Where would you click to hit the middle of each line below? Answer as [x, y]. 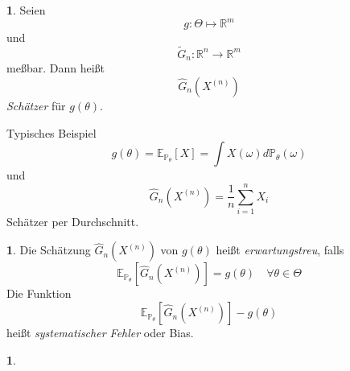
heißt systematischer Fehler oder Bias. [100, 333]
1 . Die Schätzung [49, 250]
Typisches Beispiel [51, 132]
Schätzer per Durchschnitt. [73, 221]
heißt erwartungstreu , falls [280, 250]
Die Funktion [39, 293]
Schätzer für [36, 105]
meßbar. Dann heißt [56, 68]
